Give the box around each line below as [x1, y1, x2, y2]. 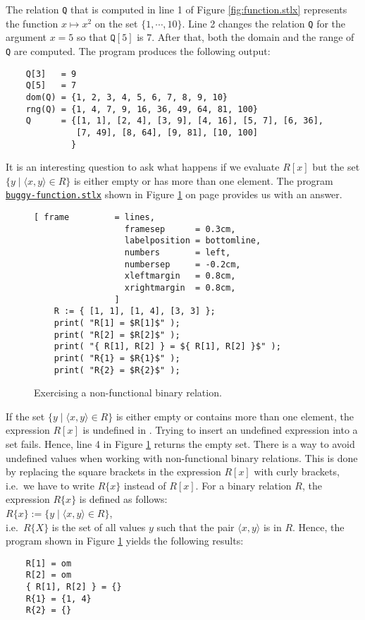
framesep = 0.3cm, [124, 224, 236, 234]
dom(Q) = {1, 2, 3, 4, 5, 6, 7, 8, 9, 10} [25, 92, 228, 102]
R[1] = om [25, 558, 72, 569]
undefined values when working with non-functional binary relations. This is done [6, 450, 358, 465]
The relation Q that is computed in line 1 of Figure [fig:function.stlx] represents [6, 2, 347, 16]
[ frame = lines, [34, 212, 155, 222]
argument [6, 30, 47, 44]
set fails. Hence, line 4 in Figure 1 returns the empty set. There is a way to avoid [6, 436, 355, 451]
